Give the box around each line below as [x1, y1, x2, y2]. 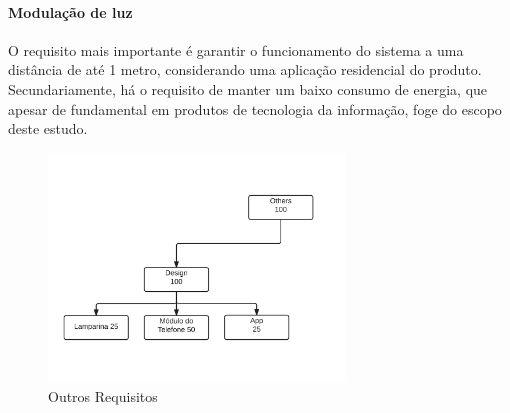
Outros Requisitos [48, 385, 158, 406]
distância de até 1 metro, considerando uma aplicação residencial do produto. [8, 59, 482, 80]
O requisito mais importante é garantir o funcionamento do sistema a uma [8, 39, 464, 60]
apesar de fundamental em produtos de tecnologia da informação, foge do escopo [8, 98, 502, 119]
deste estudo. [8, 118, 88, 139]
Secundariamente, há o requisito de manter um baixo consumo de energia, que [8, 78, 488, 99]
